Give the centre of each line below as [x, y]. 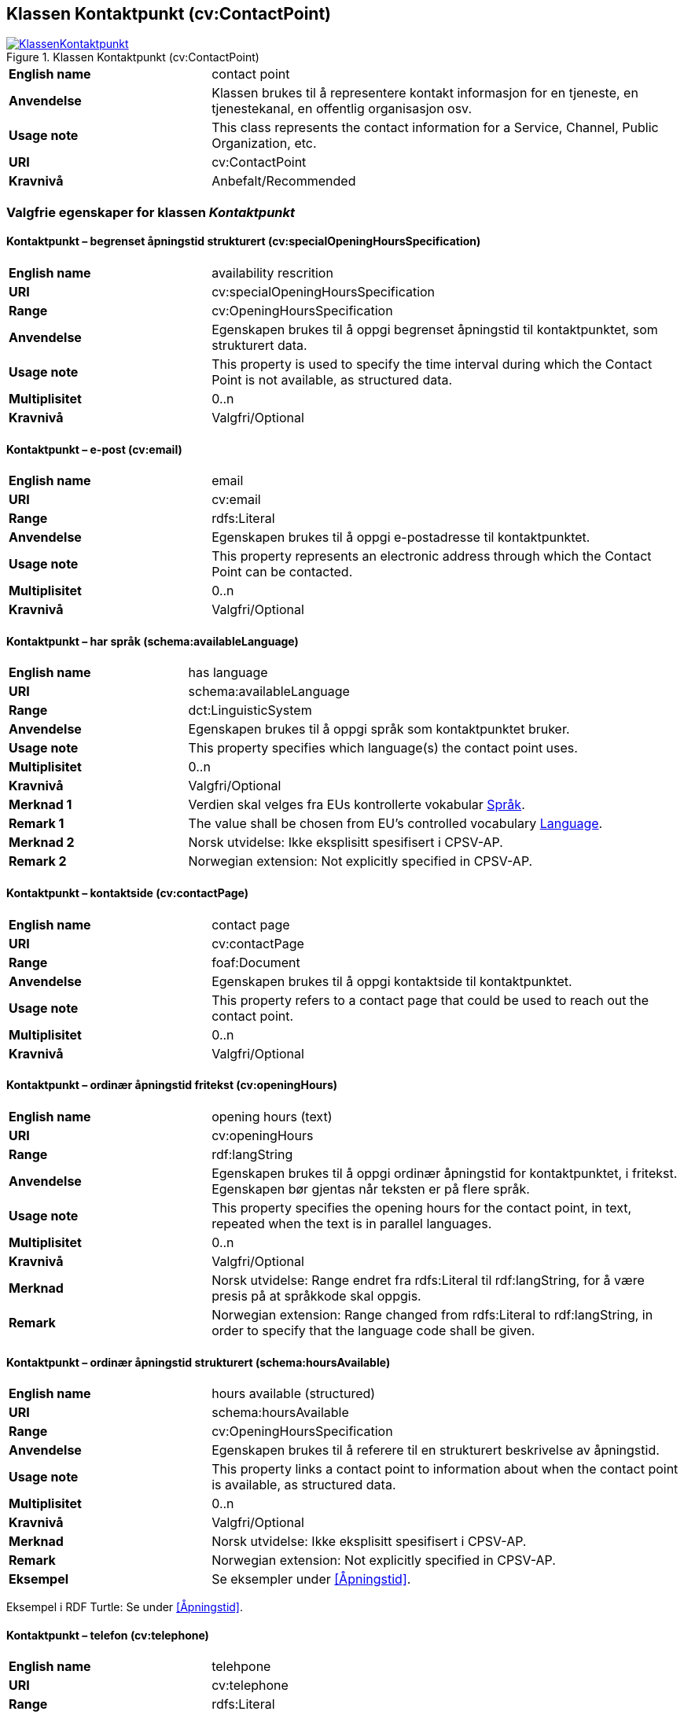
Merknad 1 [40, 805]
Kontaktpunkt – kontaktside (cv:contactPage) [128, 893]
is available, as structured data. [304, 1485]
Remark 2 [38, 861]
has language [228, 673]
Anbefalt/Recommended [284, 181]
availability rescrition [272, 273]
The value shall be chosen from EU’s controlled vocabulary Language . [395, 824]
